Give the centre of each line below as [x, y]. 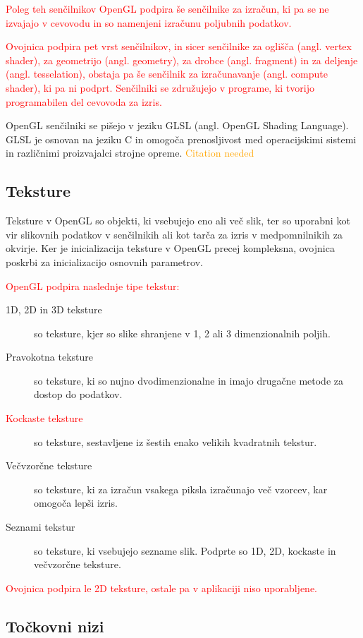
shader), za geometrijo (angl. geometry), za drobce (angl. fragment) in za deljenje [182, 60]
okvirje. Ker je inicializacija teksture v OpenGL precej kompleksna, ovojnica [170, 248]
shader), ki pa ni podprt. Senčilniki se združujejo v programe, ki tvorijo [160, 87]
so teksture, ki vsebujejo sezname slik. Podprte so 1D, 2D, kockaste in [185, 550]
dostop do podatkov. [78, 394]
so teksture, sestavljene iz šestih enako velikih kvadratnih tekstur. [176, 441]
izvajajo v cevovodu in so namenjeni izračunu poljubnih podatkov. [149, 22]
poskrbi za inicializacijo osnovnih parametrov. [104, 261]
